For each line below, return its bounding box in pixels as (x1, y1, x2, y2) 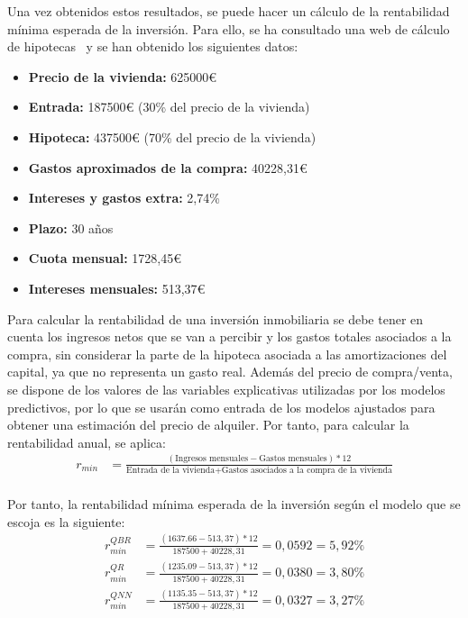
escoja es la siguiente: (7, 512, 125, 531)
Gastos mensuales (259, 454, 327, 464)
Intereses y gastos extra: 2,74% (28, 188, 220, 207)
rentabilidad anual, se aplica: (7, 432, 166, 451)
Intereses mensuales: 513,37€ (28, 278, 206, 297)
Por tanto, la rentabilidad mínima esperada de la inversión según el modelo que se (7, 495, 461, 513)
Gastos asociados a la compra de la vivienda (221, 465, 392, 475)
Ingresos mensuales (175, 454, 249, 464)
